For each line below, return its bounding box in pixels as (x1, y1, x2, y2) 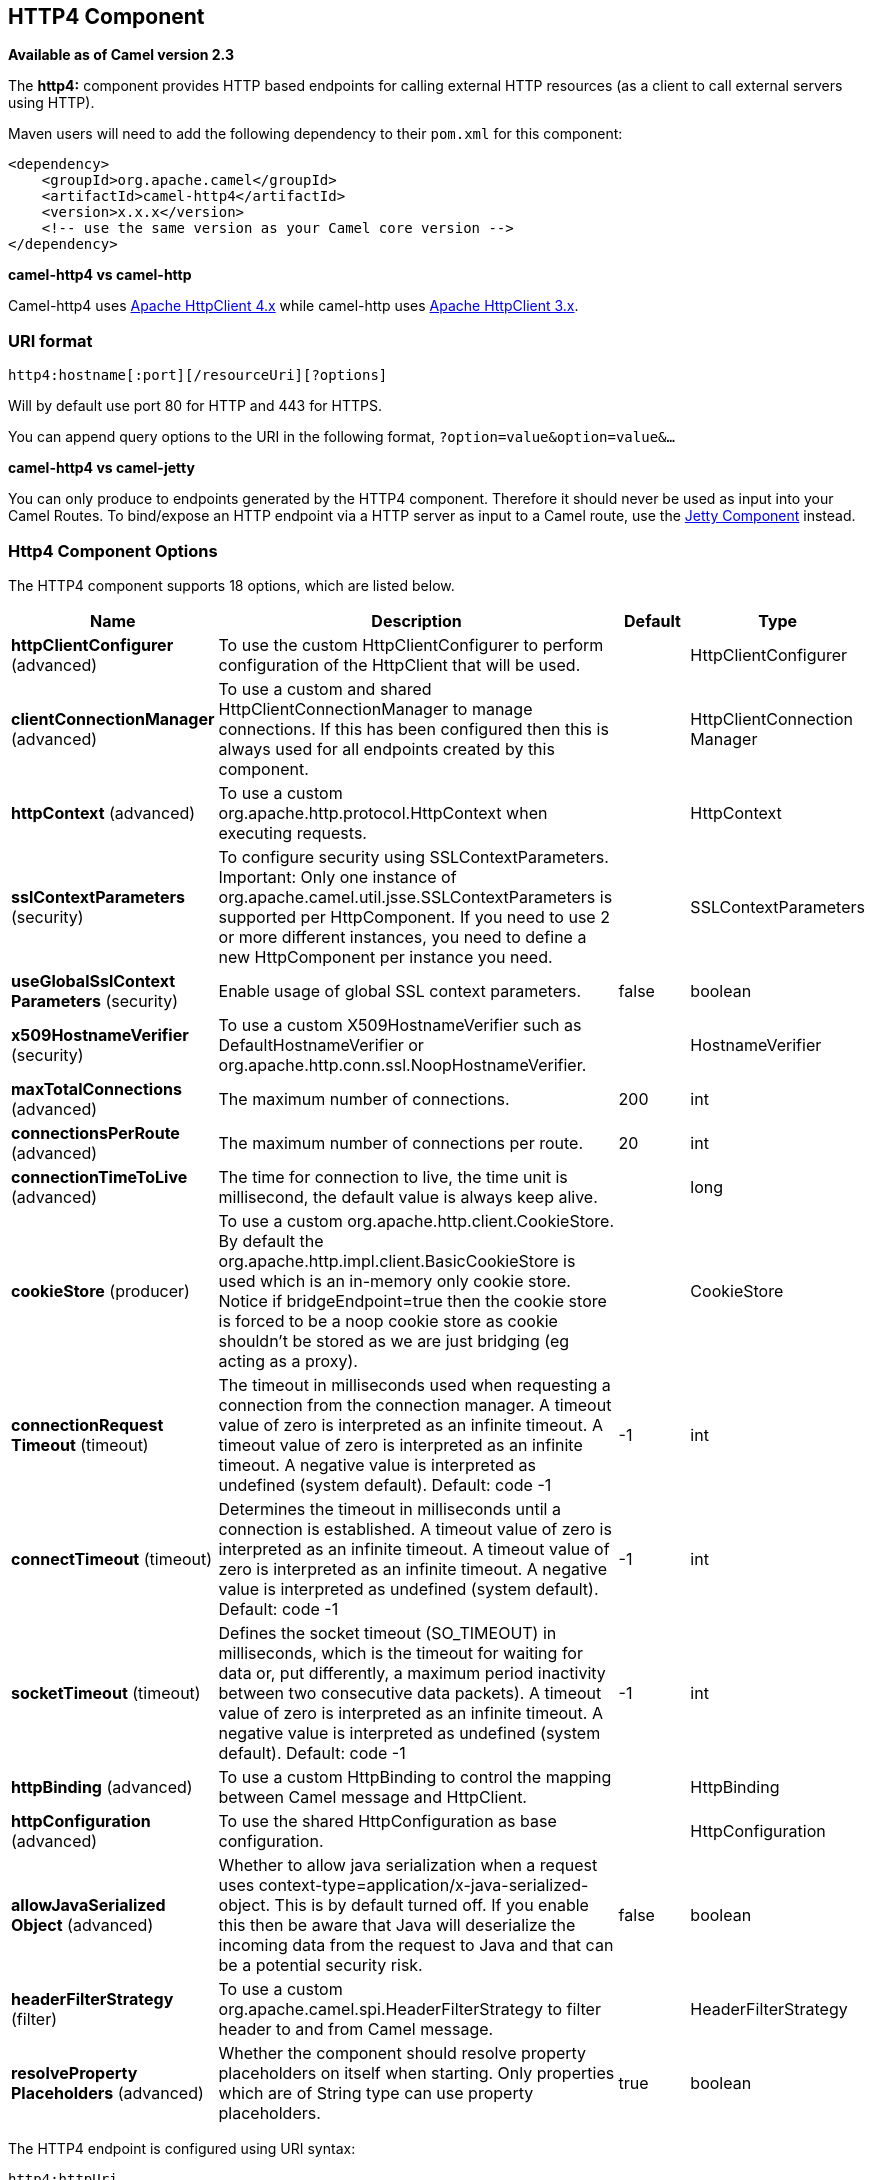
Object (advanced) (11, 1914, 154, 1935)
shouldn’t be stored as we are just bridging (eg (218, 1330, 570, 1351)
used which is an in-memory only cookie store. (218, 1270, 571, 1291)
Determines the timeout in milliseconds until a (218, 1498, 561, 1519)
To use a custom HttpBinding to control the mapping (218, 1766, 612, 1787)
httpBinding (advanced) (11, 1776, 193, 1797)
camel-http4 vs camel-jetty (8, 459, 195, 477)
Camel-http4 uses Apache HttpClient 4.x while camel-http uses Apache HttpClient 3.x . (8, 297, 579, 315)
